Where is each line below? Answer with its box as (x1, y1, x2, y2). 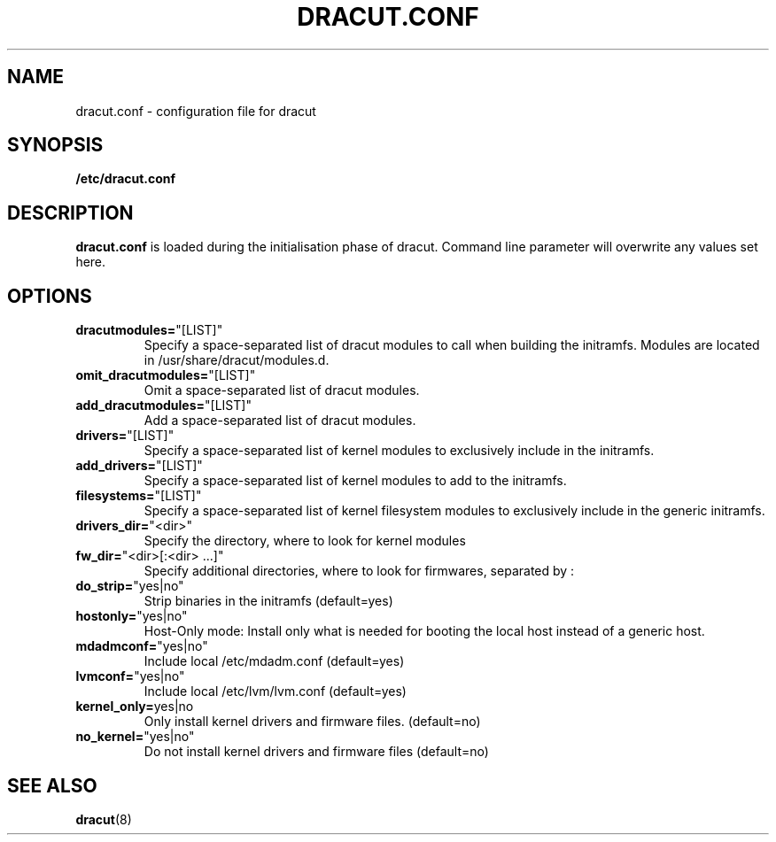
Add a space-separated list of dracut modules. (144, 413, 416, 429)
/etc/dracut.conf (75, 171, 176, 187)
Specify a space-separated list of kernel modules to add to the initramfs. (144, 473, 567, 489)
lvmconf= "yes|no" (75, 668, 185, 684)
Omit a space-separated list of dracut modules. (144, 382, 420, 398)
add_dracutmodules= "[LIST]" (75, 398, 252, 413)
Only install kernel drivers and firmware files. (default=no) (144, 714, 481, 730)
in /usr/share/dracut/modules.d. (144, 352, 330, 368)
